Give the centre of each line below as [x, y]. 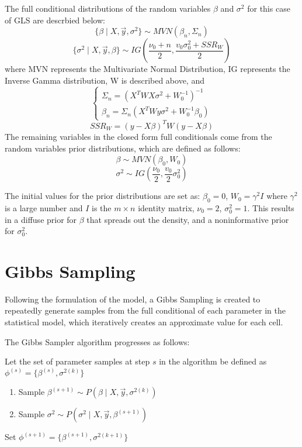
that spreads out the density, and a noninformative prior [188, 219]
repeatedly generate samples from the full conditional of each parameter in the [145, 310]
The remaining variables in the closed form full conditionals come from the [138, 136]
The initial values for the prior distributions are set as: [103, 196]
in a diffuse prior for [41, 219]
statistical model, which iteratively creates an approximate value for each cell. [144, 322]
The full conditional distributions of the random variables [108, 8]
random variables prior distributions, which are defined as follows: [123, 148]
